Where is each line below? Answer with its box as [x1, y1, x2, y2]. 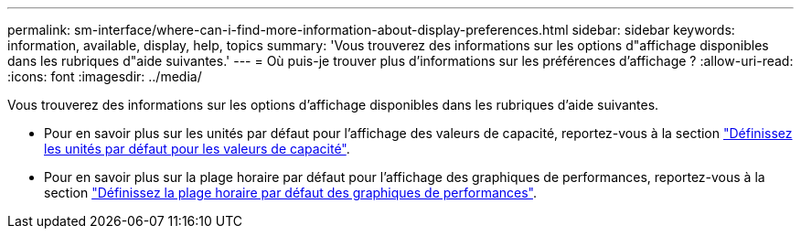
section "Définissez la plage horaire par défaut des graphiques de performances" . [44, 185, 537, 200]
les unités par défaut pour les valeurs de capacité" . [44, 141, 350, 156]
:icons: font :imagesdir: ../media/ [7, 69, 202, 84]
